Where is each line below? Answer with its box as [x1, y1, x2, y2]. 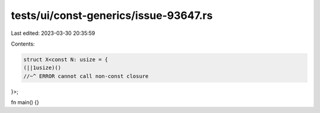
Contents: [11, 40, 35, 47]
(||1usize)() [23, 64, 62, 71]
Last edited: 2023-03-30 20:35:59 [11, 30, 95, 37]
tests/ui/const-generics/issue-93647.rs [11, 9, 213, 22]
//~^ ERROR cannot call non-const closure [23, 73, 149, 79]
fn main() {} [11, 99, 40, 106]
